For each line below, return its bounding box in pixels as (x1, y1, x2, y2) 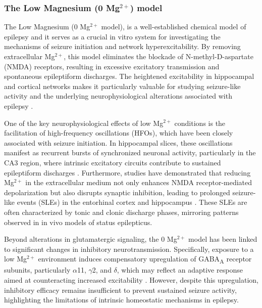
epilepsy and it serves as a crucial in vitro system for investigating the (4, 31, 221, 41)
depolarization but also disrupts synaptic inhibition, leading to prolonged (4, 187, 230, 197)
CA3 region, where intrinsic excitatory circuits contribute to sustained (4, 157, 221, 167)
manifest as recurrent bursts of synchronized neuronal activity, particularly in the (4, 147, 256, 158)
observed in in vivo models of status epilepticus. (4, 216, 152, 227)
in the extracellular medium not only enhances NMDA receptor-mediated (25, 177, 252, 188)
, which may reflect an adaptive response (117, 265, 243, 275)
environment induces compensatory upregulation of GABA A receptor (38, 253, 252, 266)
